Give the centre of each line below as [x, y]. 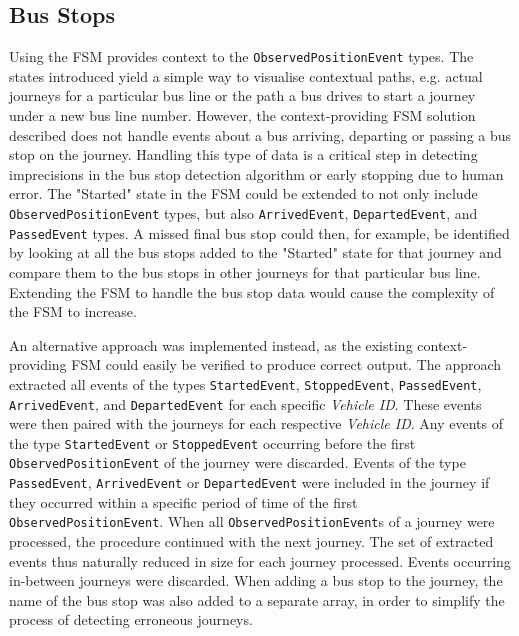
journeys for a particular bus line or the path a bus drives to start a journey [242, 95]
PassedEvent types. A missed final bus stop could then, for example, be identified [259, 232]
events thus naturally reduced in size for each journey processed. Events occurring [260, 560]
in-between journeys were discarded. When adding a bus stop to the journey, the [256, 580]
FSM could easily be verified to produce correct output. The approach [286, 364]
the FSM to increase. [73, 311]
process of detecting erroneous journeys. [131, 619]
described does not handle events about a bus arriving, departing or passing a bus [260, 134]
